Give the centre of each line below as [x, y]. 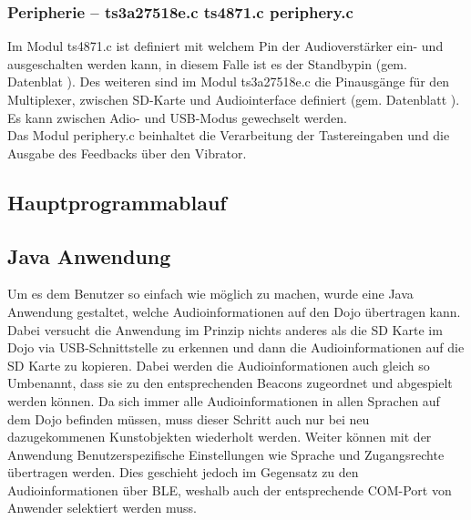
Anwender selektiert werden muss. [102, 508]
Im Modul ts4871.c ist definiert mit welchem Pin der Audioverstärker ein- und [225, 46]
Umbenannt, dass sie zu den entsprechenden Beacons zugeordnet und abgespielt [230, 383]
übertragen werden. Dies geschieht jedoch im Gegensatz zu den [183, 472]
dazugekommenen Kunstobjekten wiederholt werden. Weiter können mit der [220, 437]
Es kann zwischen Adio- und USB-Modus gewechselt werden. [177, 117]
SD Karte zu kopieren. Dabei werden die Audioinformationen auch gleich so [219, 365]
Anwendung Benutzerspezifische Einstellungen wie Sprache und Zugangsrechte [226, 454]
